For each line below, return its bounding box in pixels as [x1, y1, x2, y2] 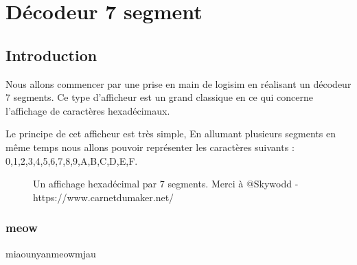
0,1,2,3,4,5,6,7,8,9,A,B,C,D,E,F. [5, 153, 138, 168]
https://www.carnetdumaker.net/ [33, 189, 174, 204]
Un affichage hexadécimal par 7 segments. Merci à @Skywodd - [33, 176, 299, 191]
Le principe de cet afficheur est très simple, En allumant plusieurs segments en [5, 126, 336, 141]
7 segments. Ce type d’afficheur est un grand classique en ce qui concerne [5, 90, 314, 104]
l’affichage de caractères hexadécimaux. [5, 103, 170, 117]
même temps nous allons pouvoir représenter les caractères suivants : [5, 139, 295, 154]
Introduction [5, 44, 97, 65]
